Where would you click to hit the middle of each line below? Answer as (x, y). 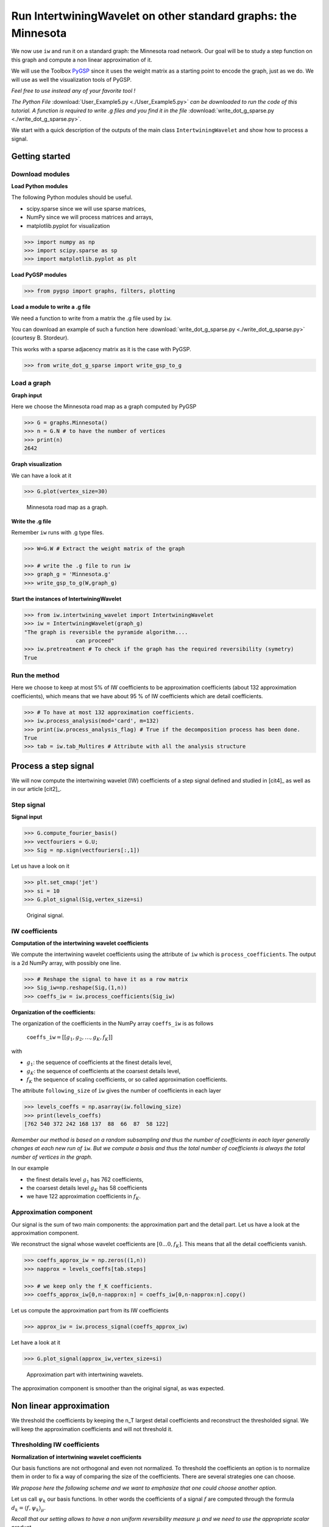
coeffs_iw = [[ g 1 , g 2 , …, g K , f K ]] (69, 1038)
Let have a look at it (36, 1342)
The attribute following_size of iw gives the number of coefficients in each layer (116, 1091)
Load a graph (31, 383)
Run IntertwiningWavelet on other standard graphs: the (154, 16)
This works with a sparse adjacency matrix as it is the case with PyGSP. (101, 349)
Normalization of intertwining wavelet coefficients (76, 1457)
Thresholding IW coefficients (55, 1445)
